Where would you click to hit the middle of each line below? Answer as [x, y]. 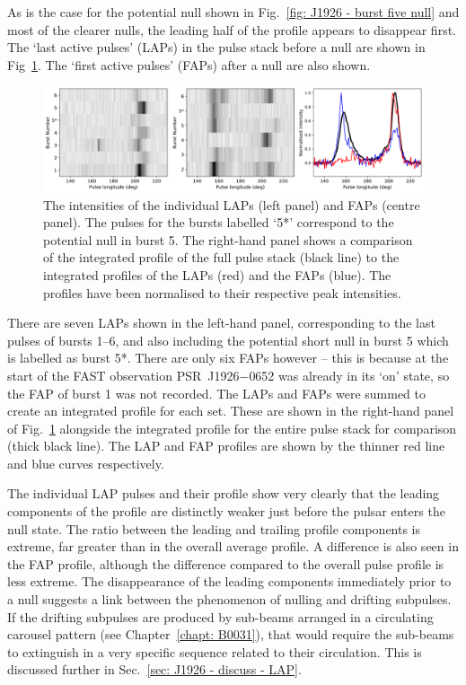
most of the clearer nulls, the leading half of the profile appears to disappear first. [232, 29]
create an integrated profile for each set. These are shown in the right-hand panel [231, 411]
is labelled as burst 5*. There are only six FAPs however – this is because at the [228, 358]
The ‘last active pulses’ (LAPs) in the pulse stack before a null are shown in [216, 47]
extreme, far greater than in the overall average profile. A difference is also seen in [233, 546]
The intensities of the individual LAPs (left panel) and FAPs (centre [232, 204]
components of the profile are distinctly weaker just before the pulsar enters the [226, 511]
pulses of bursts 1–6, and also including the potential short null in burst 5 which [228, 340]
